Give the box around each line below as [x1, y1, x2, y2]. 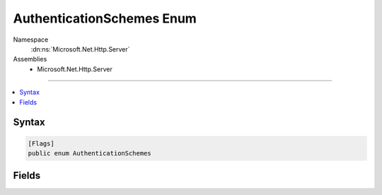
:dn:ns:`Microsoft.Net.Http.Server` [30, 45, 130, 53]
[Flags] [28, 139, 54, 148]
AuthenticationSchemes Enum [13, 11, 197, 26]
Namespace [13, 35, 49, 44]
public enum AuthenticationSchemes [28, 149, 151, 157]
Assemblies [13, 55, 47, 64]
